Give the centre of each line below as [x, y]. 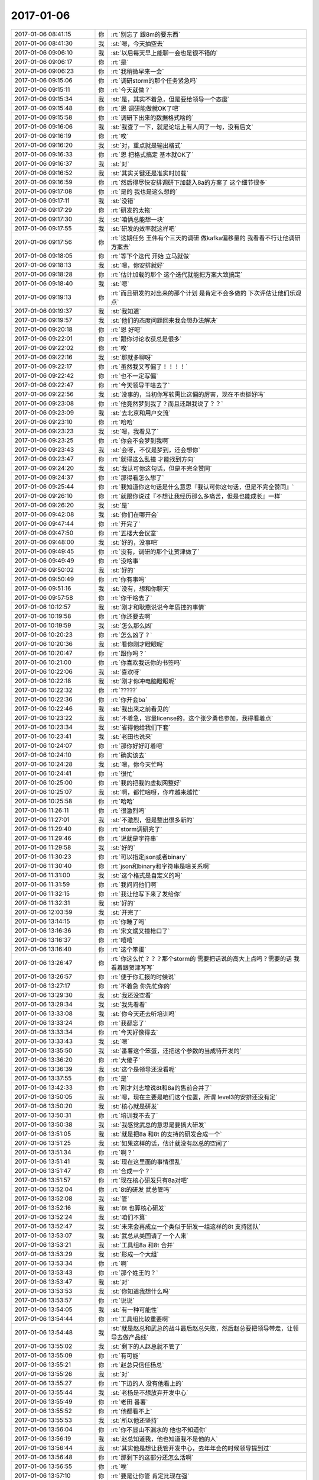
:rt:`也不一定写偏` [134, 376]
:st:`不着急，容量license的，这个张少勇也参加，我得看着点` [192, 718]
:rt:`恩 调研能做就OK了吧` [145, 108]
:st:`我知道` [126, 311]
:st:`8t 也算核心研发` [139, 1208]
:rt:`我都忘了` [128, 1023]
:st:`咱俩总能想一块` [138, 219]
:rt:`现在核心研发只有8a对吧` [150, 1180]
